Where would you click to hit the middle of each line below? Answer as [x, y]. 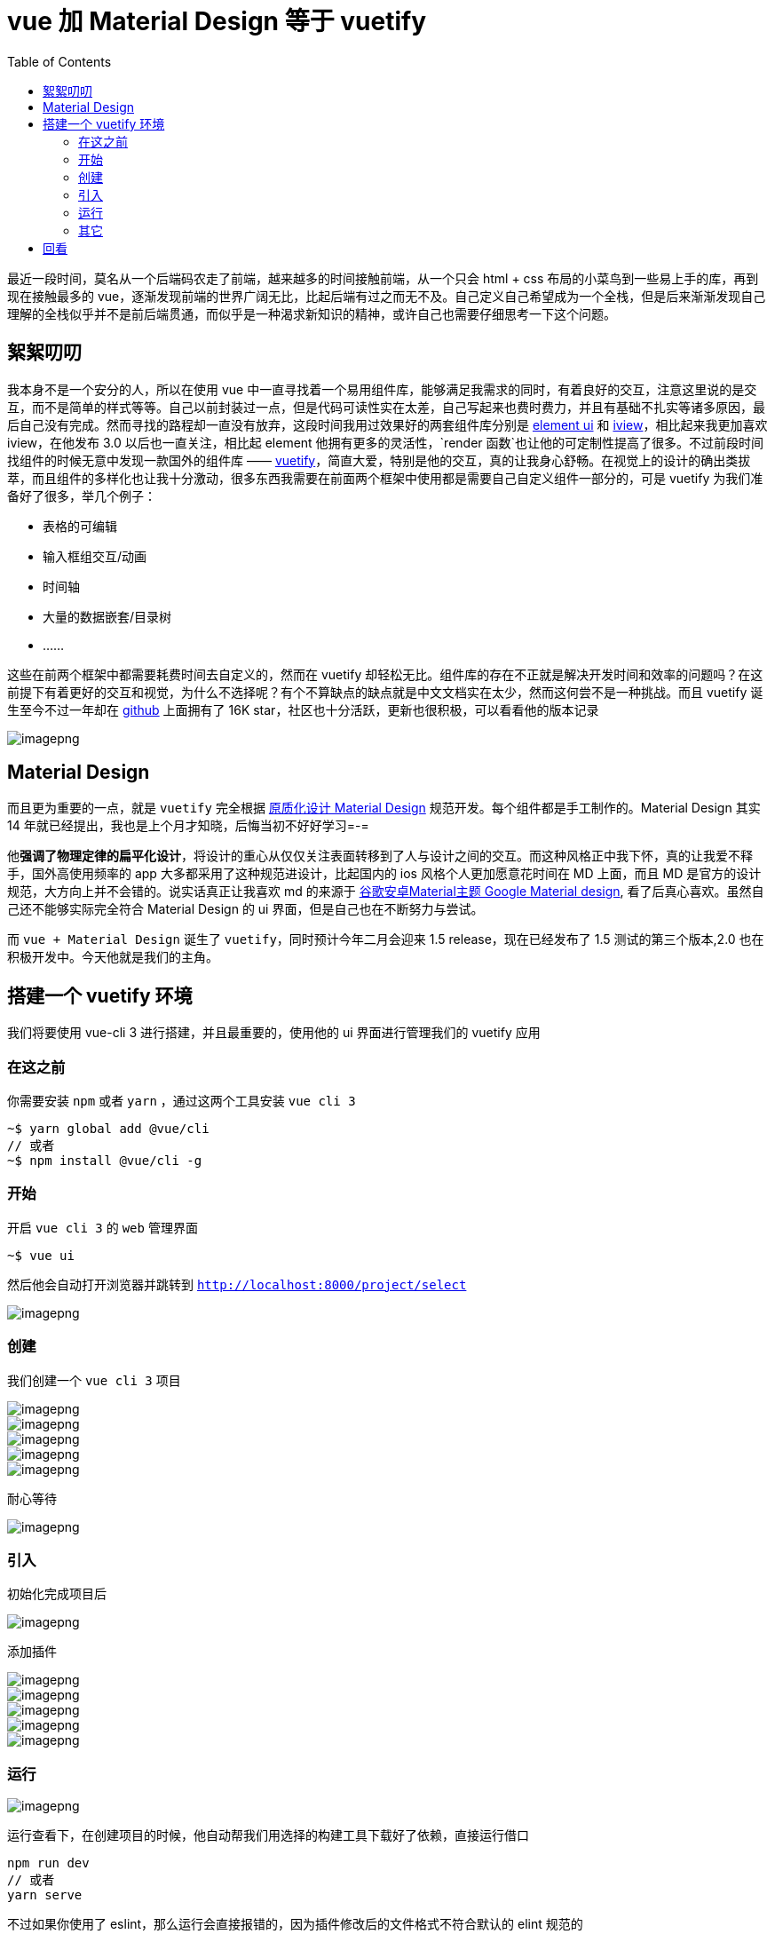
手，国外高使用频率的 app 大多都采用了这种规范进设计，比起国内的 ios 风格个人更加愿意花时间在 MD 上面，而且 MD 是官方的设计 [384, 874]
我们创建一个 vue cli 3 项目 [94, 1380]
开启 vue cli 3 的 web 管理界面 [103, 1227]
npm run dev [48, 1863]
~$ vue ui [41, 1255]
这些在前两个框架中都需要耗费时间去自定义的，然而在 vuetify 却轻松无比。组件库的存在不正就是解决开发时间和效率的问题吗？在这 [385, 674]
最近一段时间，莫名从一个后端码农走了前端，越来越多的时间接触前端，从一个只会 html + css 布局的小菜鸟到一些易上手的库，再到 [383, 278]
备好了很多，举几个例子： [82, 495]
